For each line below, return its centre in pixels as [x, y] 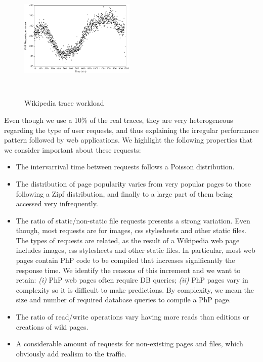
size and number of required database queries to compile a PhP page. [123, 300]
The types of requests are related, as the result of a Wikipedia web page [128, 240]
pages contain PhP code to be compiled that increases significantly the [125, 260]
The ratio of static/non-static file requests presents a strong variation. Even [133, 220]
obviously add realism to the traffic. [71, 353]
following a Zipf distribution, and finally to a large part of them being [124, 193]
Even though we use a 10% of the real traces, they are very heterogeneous [119, 120]
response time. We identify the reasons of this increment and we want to [128, 270]
